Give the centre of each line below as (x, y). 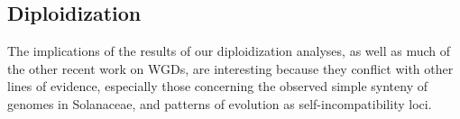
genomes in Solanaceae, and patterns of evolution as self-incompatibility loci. (220, 103)
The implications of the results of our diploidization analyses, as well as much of (229, 51)
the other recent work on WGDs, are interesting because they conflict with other (230, 68)
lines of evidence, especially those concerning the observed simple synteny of (218, 86)
